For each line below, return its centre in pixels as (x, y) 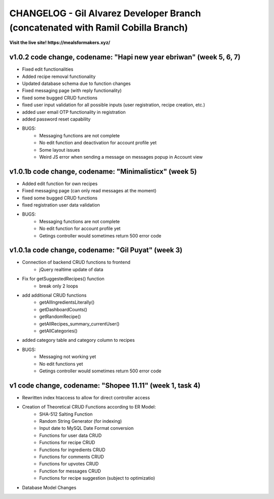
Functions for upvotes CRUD (69, 464)
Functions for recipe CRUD (67, 443)
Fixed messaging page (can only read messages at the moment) (89, 191)
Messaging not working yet (68, 357)
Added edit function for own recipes (60, 184)
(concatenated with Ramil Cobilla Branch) (99, 27)
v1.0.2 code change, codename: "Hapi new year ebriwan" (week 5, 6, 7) (125, 57)
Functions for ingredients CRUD (73, 450)
